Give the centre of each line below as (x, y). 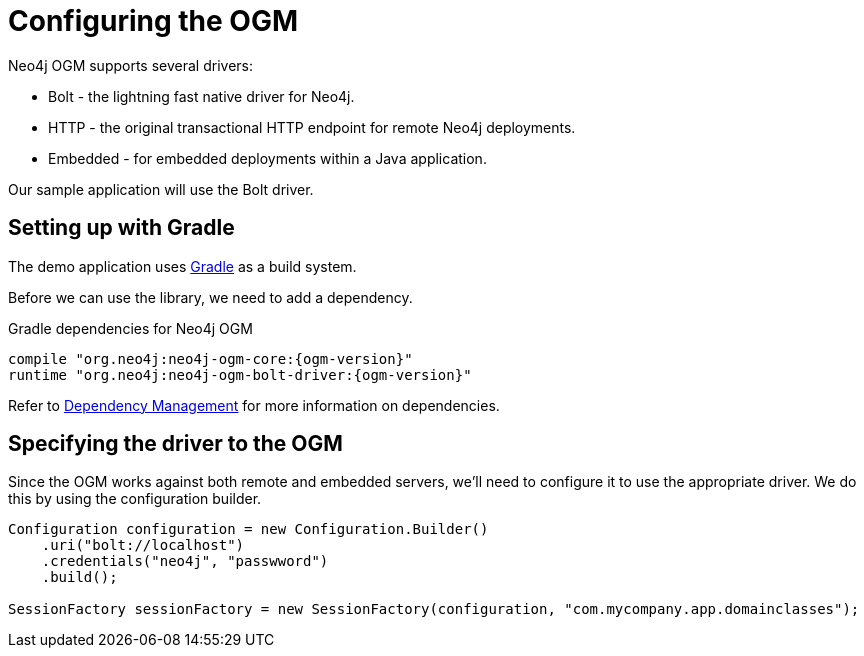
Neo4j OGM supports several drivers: (130, 65)
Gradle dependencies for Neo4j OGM (130, 328)
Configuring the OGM (153, 21)
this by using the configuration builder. (135, 499)
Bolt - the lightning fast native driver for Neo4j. (201, 96)
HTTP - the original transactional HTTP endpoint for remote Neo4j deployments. (312, 127)
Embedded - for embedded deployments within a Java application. (267, 158)
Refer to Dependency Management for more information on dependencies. (254, 405)
